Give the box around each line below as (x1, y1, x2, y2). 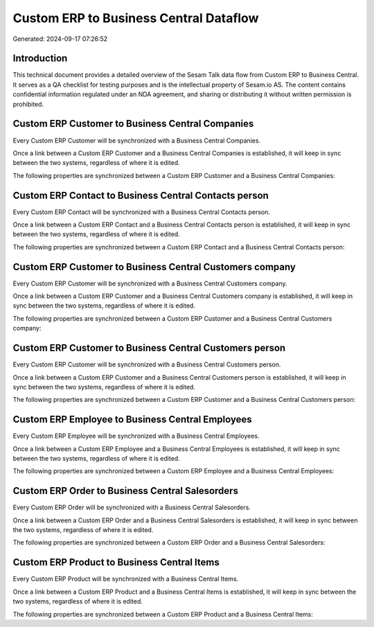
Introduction (12, 53, 68, 64)
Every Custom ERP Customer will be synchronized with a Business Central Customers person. (12, 360, 281, 369)
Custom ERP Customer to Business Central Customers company (12, 260, 296, 273)
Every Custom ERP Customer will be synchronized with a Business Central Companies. (12, 136, 261, 145)
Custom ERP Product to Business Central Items (12, 556, 220, 568)
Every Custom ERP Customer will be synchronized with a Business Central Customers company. (12, 279, 287, 288)
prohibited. (12, 100, 44, 108)
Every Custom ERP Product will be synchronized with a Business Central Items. (12, 575, 239, 583)
